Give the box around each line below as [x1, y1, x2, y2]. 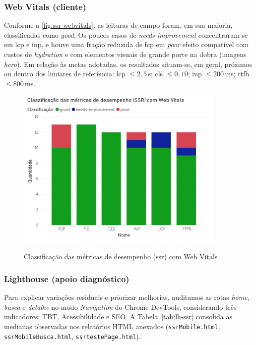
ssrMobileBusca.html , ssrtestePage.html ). [4, 331, 141, 341]
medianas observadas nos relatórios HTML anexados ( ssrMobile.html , [4, 321, 220, 331]
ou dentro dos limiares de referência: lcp [4, 68, 126, 79]
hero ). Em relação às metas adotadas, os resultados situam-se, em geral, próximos [4, 58, 252, 69]
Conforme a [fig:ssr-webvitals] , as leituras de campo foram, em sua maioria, [4, 20, 233, 30]
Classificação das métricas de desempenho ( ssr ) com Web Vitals [24, 251, 218, 262]
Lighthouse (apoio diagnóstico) [4, 272, 129, 285]
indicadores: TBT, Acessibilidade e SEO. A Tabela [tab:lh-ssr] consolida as [4, 311, 232, 322]
